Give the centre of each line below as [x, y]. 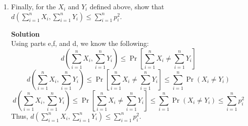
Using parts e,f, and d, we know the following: [80, 43]
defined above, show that [127, 6]
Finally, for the [34, 6]
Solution [25, 33]
